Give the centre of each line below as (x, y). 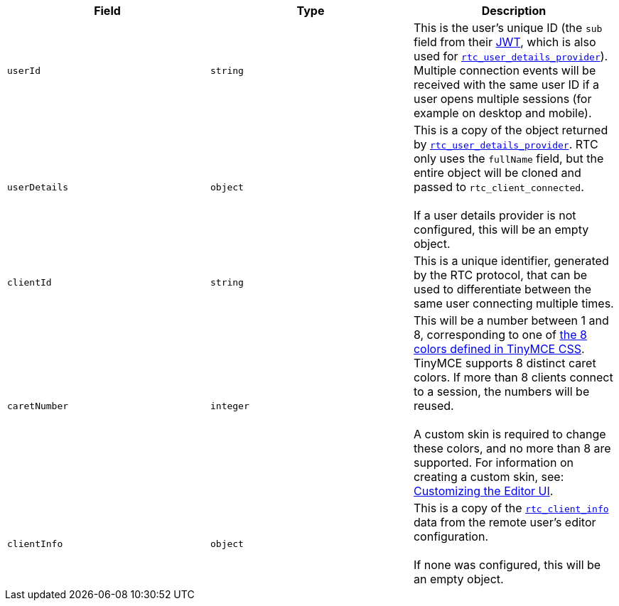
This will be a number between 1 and (511, 320)
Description (514, 11)
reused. (434, 406)
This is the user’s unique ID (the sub (508, 28)
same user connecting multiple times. (513, 303)
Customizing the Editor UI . (483, 491)
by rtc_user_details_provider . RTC (506, 144)
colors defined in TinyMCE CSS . (499, 349)
